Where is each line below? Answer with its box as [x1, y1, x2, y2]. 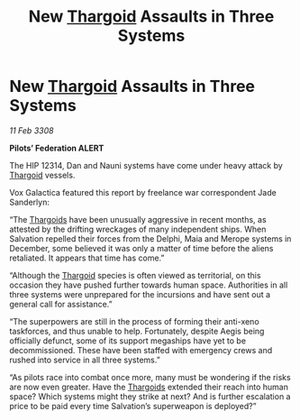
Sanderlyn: [9, 196, 50, 207]
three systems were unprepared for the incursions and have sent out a [9, 288, 271, 299]
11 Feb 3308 [9, 124, 54, 136]
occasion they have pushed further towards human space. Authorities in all [9, 279, 288, 290]
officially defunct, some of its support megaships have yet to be [9, 335, 246, 346]
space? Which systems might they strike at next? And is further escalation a [9, 390, 291, 402]
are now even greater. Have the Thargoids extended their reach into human [9, 381, 288, 392]
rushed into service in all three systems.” [9, 354, 160, 365]
